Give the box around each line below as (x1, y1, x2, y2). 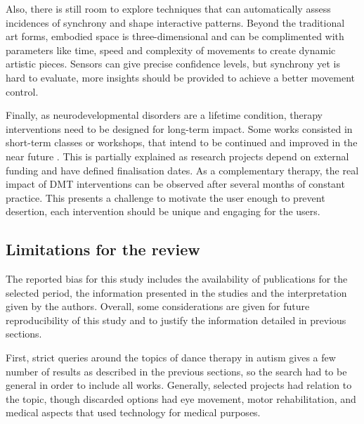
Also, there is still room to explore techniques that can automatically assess (6, 1, 331, 15)
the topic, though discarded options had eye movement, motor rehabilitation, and (6, 391, 356, 406)
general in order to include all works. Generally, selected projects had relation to (6, 378, 352, 392)
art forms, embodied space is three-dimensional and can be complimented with (6, 29, 344, 44)
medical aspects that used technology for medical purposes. (6, 405, 261, 420)
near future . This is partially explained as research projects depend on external (6, 148, 349, 163)
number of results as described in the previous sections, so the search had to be (6, 364, 347, 378)
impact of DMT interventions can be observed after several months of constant (6, 176, 345, 191)
